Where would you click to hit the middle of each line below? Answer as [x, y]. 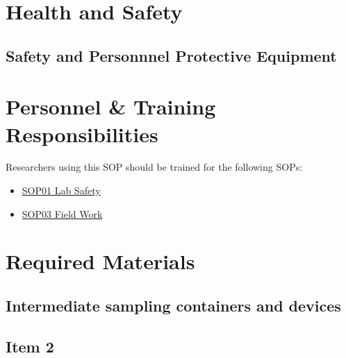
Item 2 [30, 346]
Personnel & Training [111, 106]
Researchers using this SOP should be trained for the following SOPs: [154, 167]
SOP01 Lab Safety [61, 190]
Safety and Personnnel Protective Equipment [171, 55]
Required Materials [100, 261]
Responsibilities [82, 134]
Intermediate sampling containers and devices [173, 306]
